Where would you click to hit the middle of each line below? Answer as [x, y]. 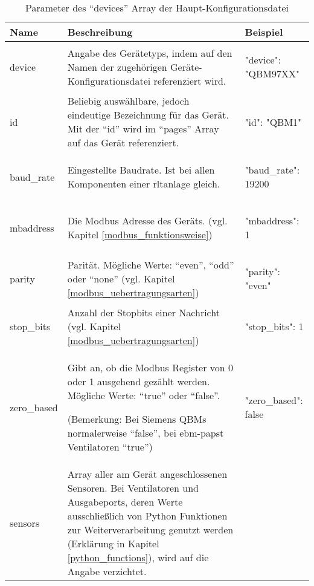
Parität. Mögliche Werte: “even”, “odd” [151, 264]
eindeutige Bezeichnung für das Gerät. [148, 115]
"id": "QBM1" [273, 122]
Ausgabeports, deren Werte [125, 502]
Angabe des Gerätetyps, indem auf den [150, 53]
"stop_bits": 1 [274, 326]
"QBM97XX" [272, 73]
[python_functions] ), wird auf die [138, 557]
